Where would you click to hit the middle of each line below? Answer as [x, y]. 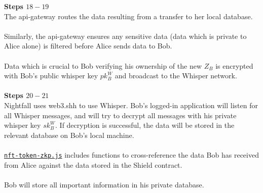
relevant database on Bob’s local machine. [69, 135]
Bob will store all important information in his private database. [104, 184]
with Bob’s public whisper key [51, 76]
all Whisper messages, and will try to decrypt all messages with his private [120, 115]
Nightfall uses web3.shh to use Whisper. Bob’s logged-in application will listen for [131, 105]
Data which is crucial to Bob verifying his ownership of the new [103, 65]
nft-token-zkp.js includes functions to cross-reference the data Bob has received [131, 154]
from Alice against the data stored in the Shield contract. [93, 164]
